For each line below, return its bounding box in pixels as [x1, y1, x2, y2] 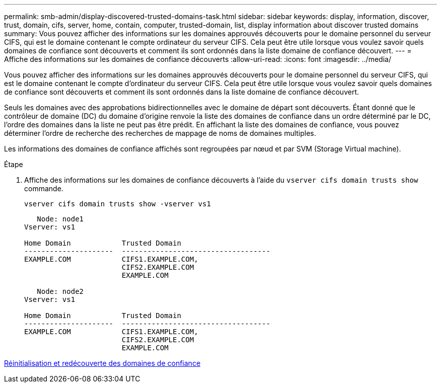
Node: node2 [37, 287, 84, 295]
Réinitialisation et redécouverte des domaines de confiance [4, 359, 201, 367]
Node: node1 [37, 215, 84, 223]
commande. [24, 184, 63, 193]
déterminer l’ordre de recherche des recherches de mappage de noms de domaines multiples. [4, 129, 316, 137]
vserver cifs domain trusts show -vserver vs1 [24, 200, 211, 208]
